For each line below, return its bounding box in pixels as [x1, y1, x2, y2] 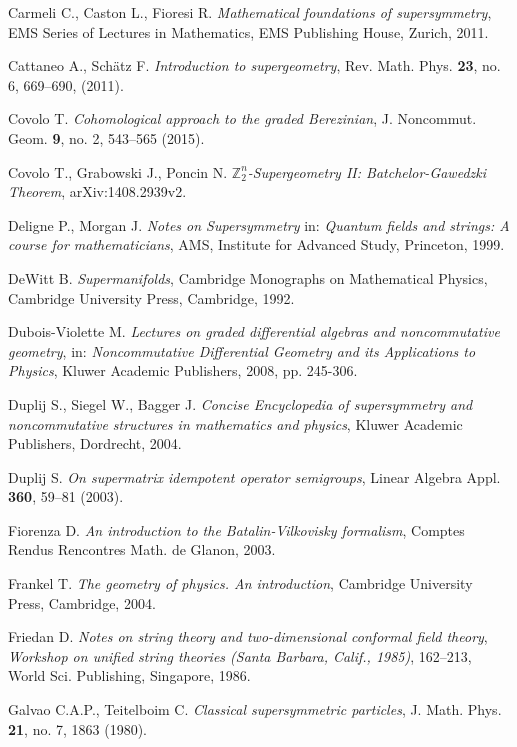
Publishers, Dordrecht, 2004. [8, 433, 182, 454]
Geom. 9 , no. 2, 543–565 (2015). [8, 127, 205, 148]
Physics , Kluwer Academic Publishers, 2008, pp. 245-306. [8, 360, 358, 381]
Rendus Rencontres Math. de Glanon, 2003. [8, 539, 276, 560]
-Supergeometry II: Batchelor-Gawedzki [247, 161, 487, 182]
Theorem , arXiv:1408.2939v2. [8, 181, 187, 202]
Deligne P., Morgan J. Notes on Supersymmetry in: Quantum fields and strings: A [8, 214, 510, 235]
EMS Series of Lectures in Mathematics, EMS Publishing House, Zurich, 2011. [8, 21, 489, 42]
